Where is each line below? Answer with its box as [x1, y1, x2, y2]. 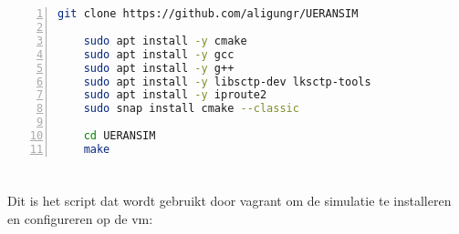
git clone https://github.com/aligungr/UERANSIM [57, 7, 359, 21]
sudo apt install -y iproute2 [83, 88, 267, 102]
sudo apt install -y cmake [83, 34, 247, 47]
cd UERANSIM [83, 129, 156, 143]
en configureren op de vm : [7, 209, 153, 228]
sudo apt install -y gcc [83, 47, 235, 61]
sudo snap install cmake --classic [83, 102, 299, 116]
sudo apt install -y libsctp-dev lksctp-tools [83, 75, 371, 88]
